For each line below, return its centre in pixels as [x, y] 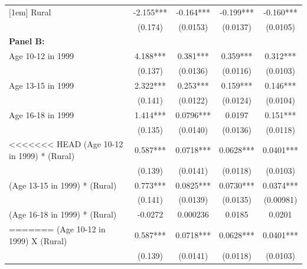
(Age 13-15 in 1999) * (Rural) [63, 185]
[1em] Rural [30, 12]
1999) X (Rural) [38, 240]
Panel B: [27, 41]
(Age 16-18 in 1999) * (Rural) [63, 214]
